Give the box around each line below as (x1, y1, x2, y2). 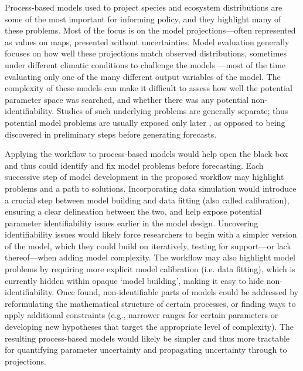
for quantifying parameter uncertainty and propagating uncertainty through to (5, 343, 287, 356)
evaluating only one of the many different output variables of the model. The (5, 70, 281, 82)
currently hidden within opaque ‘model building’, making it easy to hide (5, 274, 264, 286)
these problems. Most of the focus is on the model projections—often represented (5, 24, 296, 36)
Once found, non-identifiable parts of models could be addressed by (56, 286, 298, 298)
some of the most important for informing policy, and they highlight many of (5, 12, 281, 25)
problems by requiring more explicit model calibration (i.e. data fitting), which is (5, 263, 295, 275)
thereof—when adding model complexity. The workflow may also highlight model (5, 251, 296, 263)
